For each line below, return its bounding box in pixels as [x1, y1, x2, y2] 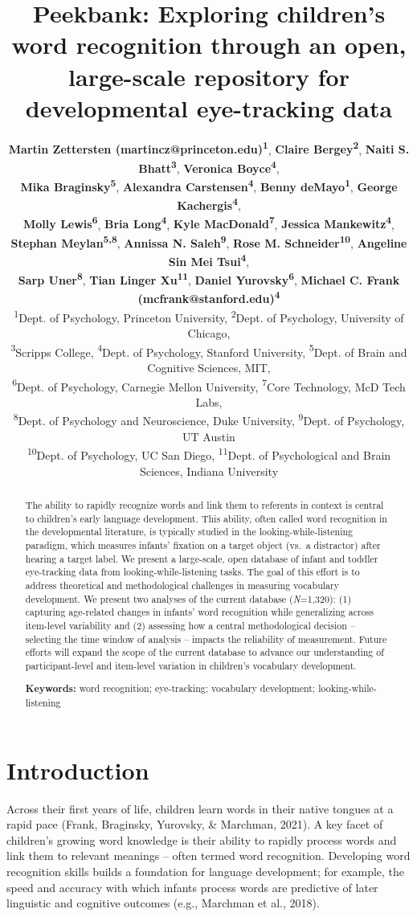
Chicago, [187, 325, 231, 342]
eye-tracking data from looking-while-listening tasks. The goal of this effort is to [25, 565, 360, 579]
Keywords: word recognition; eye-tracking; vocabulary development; [25, 682, 316, 696]
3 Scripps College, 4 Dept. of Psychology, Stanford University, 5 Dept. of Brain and [10, 341, 407, 360]
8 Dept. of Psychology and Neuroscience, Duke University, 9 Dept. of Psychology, [13, 410, 405, 429]
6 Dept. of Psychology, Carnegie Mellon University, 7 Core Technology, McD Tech [12, 375, 406, 395]
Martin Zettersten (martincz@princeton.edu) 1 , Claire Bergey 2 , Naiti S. [8, 138, 410, 158]
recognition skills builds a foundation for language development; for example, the [6, 863, 405, 879]
